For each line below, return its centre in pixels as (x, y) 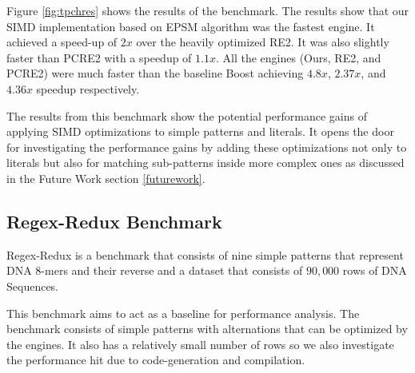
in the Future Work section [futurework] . (106, 178)
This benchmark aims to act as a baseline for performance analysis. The (183, 313)
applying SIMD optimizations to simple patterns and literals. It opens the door (200, 131)
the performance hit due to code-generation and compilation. (156, 360)
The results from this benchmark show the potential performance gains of (187, 115)
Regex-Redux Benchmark (114, 221)
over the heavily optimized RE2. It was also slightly (263, 42)
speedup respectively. (88, 88)
